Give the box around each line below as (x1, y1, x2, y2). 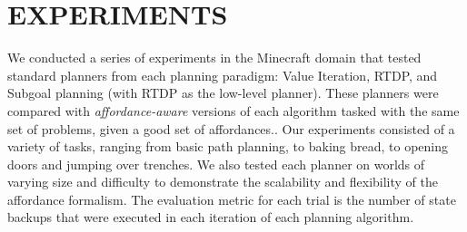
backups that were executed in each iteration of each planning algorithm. (7, 208, 414, 227)
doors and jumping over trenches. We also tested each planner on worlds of (7, 154, 425, 173)
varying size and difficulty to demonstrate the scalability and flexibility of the (7, 172, 438, 191)
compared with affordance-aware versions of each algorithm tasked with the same (7, 101, 460, 120)
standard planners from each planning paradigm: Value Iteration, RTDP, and (7, 65, 438, 84)
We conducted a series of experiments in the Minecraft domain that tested (7, 48, 422, 67)
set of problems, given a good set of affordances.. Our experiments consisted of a (7, 119, 455, 138)
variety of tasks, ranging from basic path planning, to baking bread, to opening (7, 137, 449, 156)
